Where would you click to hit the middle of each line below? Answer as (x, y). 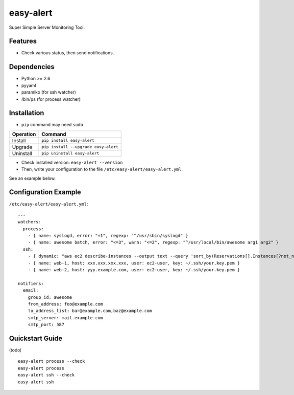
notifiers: (31, 283)
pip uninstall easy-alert (70, 153)
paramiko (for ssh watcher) (49, 92)
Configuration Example (45, 192)
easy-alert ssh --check (46, 375)
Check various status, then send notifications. (68, 53)
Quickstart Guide (36, 338)
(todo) (15, 350)
